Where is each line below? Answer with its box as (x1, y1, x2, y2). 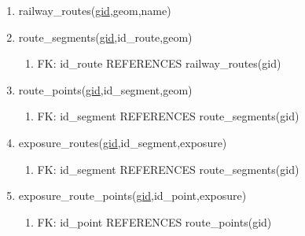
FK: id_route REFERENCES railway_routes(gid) (37, 55, 281, 72)
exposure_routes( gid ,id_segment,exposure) (18, 134, 227, 150)
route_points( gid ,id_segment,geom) (18, 81, 193, 98)
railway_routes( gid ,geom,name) (18, 2, 171, 18)
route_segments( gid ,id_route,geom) (18, 28, 193, 45)
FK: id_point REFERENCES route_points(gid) (37, 213, 272, 230)
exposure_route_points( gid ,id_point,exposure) (18, 187, 247, 204)
